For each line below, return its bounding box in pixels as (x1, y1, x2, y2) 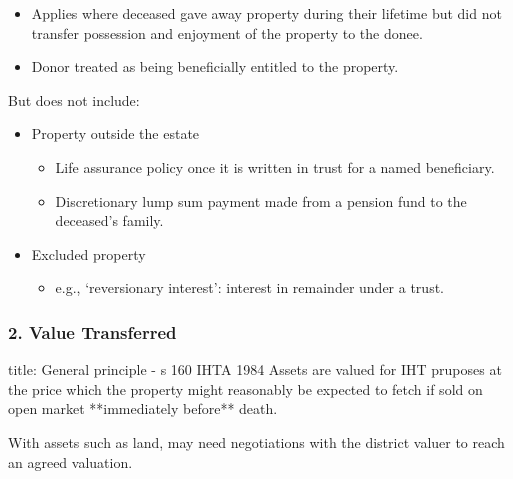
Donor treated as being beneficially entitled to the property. (31, 56, 399, 77)
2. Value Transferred (8, 319, 177, 344)
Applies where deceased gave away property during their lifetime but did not (31, 3, 502, 23)
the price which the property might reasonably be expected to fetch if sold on (8, 378, 483, 399)
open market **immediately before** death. (8, 398, 278, 419)
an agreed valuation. (8, 451, 133, 472)
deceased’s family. (55, 210, 164, 231)
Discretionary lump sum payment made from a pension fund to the (55, 190, 467, 211)
